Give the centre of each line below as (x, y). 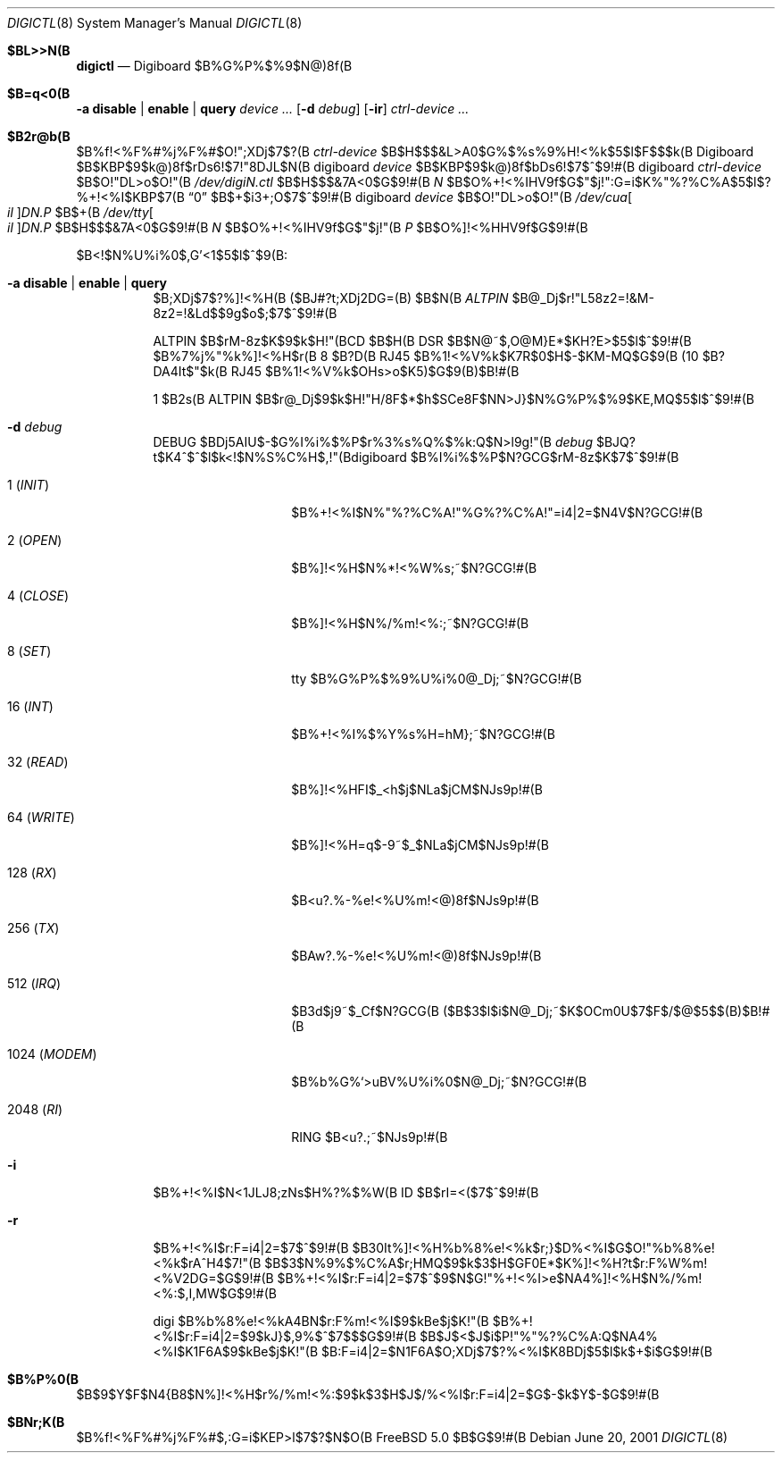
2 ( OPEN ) (35, 540)
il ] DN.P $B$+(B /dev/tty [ (80, 212)
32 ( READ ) (38, 762)
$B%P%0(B (43, 1379)
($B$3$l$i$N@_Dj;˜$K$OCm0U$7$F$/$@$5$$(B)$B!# (606, 1011)
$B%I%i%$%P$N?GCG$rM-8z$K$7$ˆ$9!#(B (545, 457)
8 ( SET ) (29, 651)
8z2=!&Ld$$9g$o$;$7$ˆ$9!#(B (245, 313)
